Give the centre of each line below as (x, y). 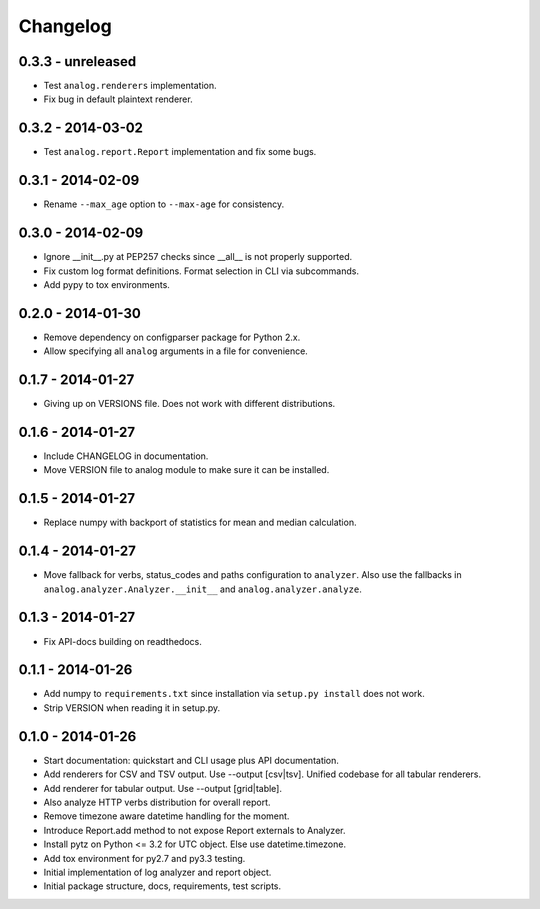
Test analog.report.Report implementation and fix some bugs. (180, 152)
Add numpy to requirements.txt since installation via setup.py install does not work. (234, 694)
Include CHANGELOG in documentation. (126, 456)
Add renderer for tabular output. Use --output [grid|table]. (162, 788)
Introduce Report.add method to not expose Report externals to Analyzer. (194, 830)
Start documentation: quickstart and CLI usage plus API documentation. (191, 760)
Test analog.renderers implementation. (130, 86)
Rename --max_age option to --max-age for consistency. (164, 204)
